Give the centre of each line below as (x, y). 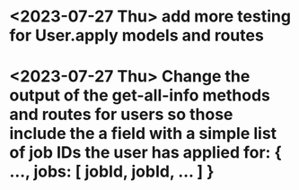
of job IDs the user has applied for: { (146, 153)
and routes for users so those (121, 115)
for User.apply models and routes (137, 35)
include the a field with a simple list (143, 134)
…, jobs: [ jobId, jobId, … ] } (112, 172)
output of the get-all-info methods (140, 95)
